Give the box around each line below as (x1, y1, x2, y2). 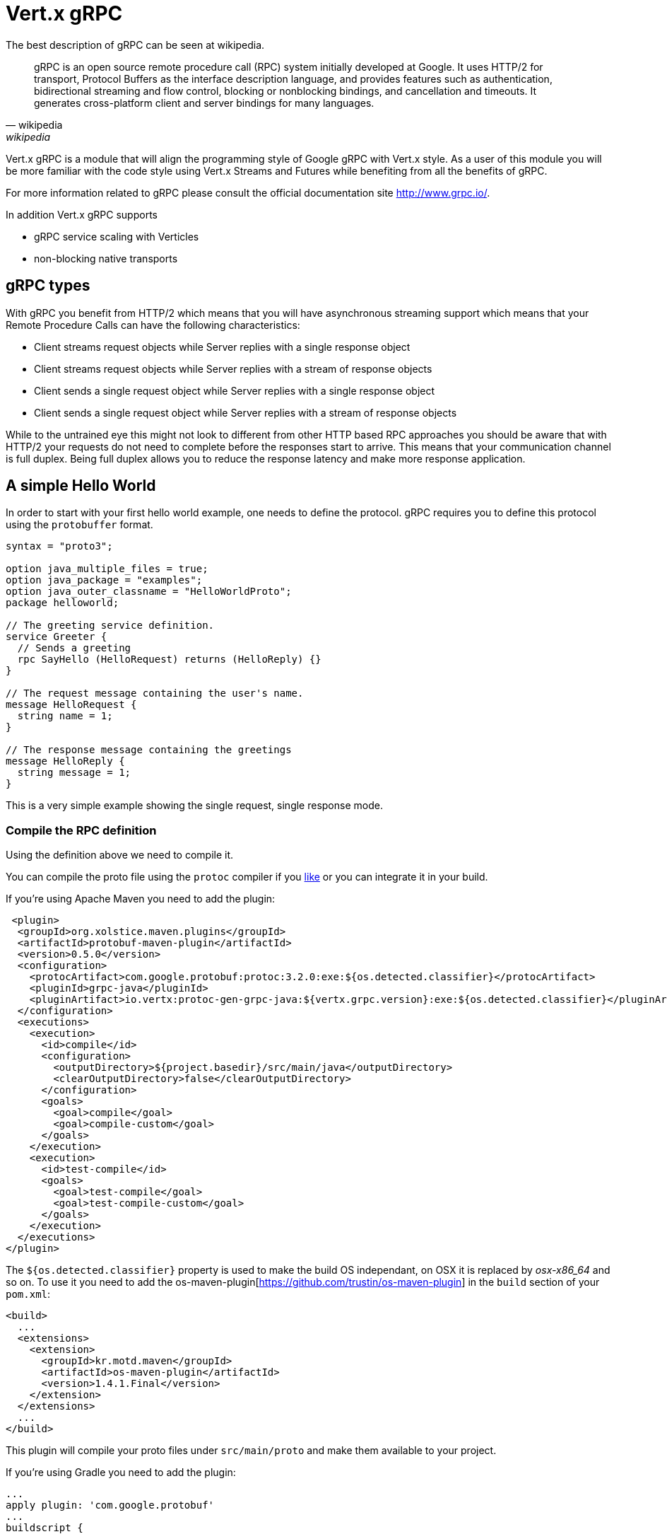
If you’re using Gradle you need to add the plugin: (6, 1466, 236, 1479)
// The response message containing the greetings (6, 744, 292, 756)
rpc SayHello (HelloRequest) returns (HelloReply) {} (17, 654, 321, 666)
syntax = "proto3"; (6, 540, 113, 552)
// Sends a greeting (17, 642, 131, 654)
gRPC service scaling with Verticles (34, 230, 199, 243)
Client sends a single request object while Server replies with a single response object (34, 384, 435, 397)
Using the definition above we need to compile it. (6, 849, 234, 861)
